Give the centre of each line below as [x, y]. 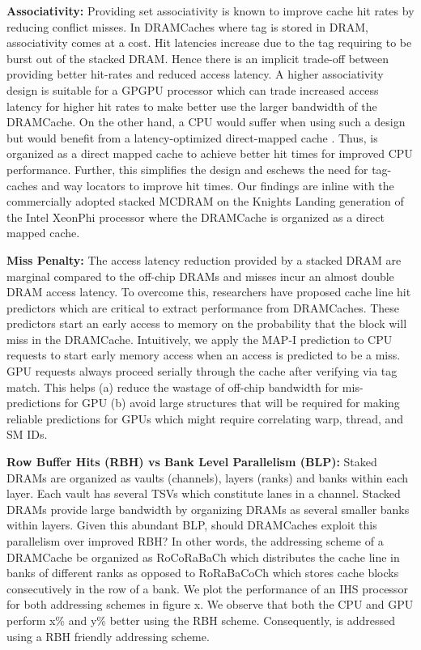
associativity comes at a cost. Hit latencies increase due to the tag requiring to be [209, 42]
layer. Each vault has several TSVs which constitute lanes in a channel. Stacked [204, 493]
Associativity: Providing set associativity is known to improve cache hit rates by [210, 11]
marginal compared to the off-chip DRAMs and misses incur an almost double [200, 276]
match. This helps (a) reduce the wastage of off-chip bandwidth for [173, 387]
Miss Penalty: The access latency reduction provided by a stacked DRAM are [204, 259]
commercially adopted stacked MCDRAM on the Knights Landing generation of [205, 201]
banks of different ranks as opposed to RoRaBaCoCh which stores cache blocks [203, 573]
